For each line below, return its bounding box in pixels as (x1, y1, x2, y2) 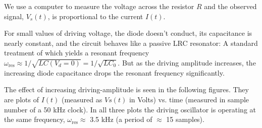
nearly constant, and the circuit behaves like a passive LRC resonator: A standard (4, 37, 258, 48)
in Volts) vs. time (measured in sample (129, 94, 249, 104)
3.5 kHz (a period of (90, 114, 152, 124)
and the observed (204, 1, 257, 11)
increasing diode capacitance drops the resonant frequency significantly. (4, 67, 225, 78)
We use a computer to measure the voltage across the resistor (4, 1, 194, 11)
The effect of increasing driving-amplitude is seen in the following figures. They (4, 84, 249, 95)
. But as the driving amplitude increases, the (118, 57, 256, 68)
